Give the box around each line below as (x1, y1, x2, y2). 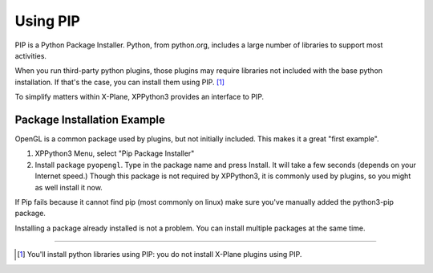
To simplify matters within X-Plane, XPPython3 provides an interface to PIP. (14, 92, 265, 102)
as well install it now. (34, 182, 103, 192)
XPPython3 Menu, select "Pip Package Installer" (34, 149, 195, 158)
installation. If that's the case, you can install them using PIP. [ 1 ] (14, 77, 225, 87)
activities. (14, 51, 47, 60)
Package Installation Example (14, 112, 166, 126)
